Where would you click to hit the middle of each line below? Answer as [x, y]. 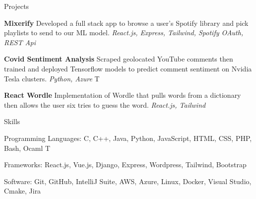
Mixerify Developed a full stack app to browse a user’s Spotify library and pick [126, 23]
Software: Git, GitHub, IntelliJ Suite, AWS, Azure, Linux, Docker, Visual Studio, [128, 181]
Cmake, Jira [23, 191]
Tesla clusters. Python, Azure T [52, 78]
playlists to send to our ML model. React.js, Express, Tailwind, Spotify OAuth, [124, 33]
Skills [12, 121]
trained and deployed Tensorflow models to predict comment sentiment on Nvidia [128, 68]
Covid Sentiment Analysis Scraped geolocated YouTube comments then [119, 59]
